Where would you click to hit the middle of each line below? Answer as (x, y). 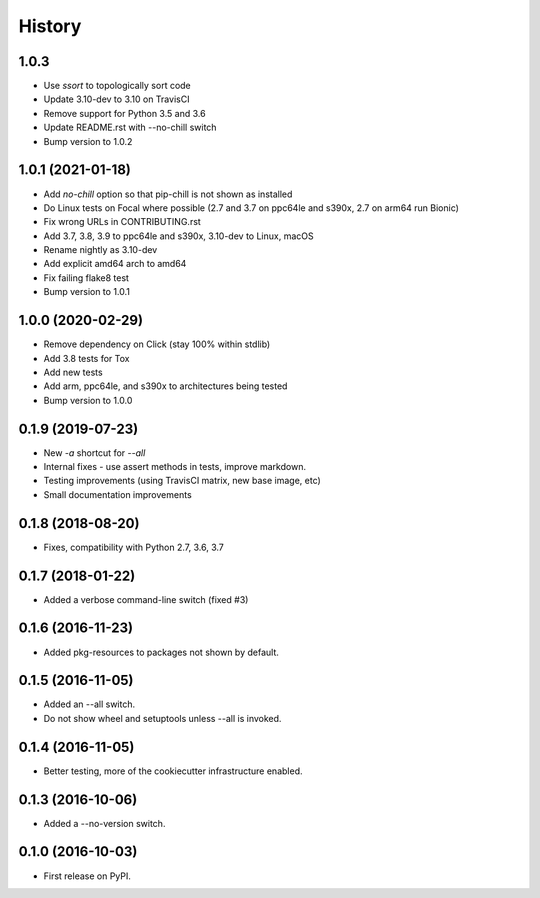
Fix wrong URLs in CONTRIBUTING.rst (122, 222)
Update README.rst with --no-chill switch (130, 127)
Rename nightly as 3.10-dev (100, 250)
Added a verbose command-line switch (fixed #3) (146, 599)
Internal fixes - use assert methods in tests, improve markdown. (175, 467)
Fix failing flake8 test (86, 277)
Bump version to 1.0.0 (88, 400)
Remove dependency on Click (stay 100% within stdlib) (157, 344)
